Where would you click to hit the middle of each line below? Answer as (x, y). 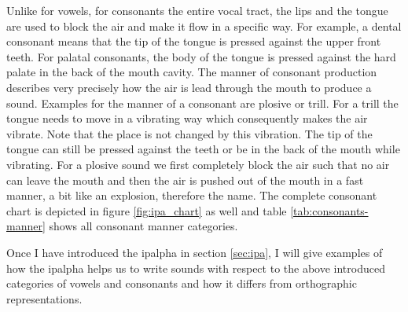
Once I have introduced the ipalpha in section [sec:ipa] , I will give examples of (195, 252)
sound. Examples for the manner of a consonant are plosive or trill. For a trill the (202, 103)
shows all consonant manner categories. (143, 226)
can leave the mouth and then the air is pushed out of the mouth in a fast (185, 180)
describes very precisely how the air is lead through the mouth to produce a (189, 87)
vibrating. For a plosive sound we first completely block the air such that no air (198, 164)
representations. (44, 298)
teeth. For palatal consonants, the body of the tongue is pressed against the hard (201, 56)
